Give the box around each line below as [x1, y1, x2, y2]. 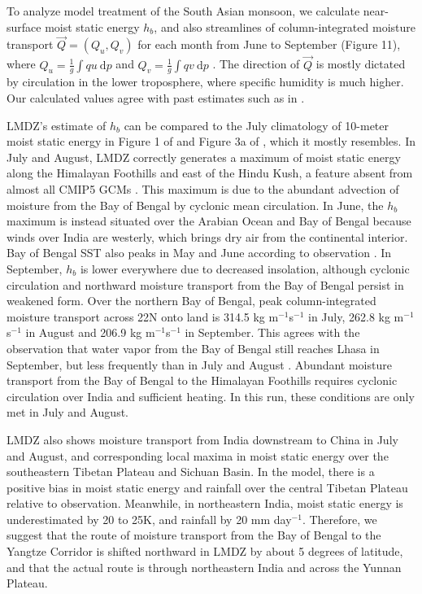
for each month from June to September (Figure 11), [137, 36, 401, 53]
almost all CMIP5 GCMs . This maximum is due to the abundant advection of [7, 181, 399, 198]
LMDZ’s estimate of [7, 116, 107, 133]
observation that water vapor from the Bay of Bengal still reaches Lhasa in [7, 339, 380, 356]
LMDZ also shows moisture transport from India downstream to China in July [7, 430, 398, 448]
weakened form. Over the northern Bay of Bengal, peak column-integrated [7, 292, 376, 309]
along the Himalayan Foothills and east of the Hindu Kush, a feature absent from [7, 164, 413, 181]
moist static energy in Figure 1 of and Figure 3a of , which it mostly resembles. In [7, 133, 415, 150]
